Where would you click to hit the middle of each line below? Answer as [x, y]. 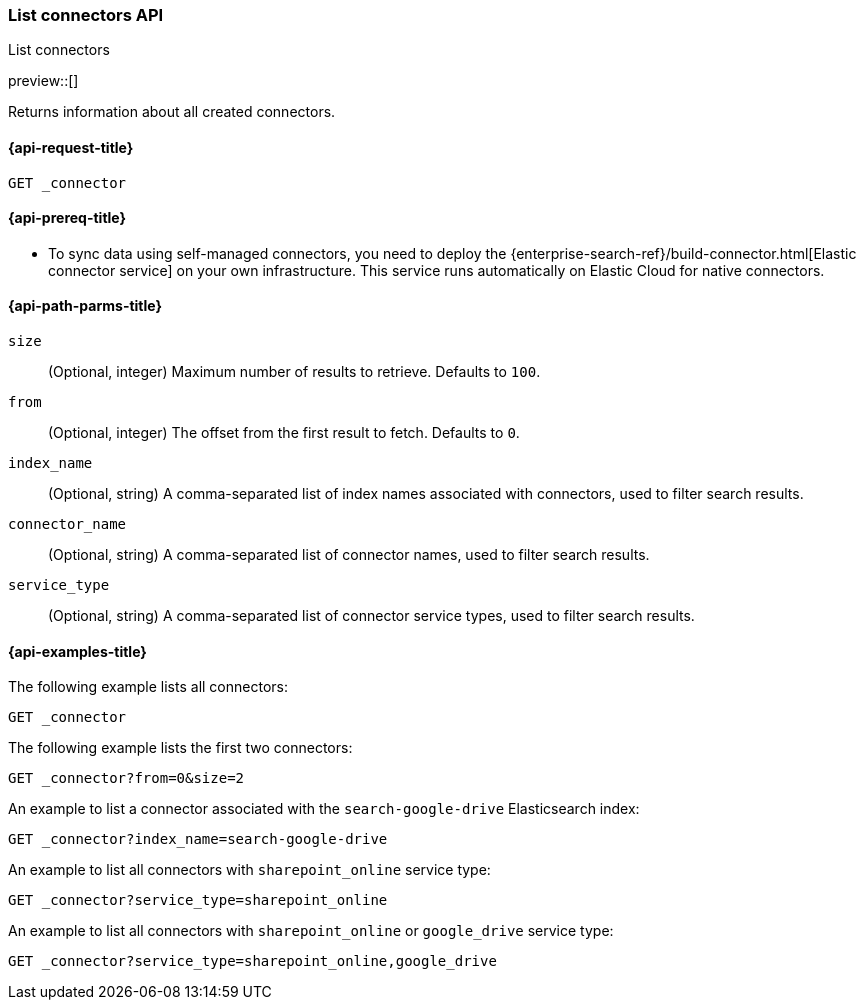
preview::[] [43, 81]
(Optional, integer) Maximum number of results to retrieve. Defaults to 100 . [294, 372]
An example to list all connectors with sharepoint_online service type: [249, 870]
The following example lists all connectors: [148, 687]
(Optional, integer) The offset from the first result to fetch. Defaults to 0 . [284, 433]
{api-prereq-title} [67, 218]
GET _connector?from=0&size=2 [126, 778]
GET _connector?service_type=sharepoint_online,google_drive [252, 961]
